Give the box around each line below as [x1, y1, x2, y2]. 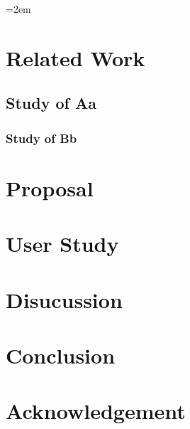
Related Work [6, 43, 145, 72]
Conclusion [6, 340, 116, 369]
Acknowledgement [6, 396, 186, 425]
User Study [6, 229, 119, 258]
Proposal [6, 173, 94, 202]
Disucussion [6, 285, 123, 314]
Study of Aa [6, 92, 96, 114]
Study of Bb [6, 129, 77, 147]
